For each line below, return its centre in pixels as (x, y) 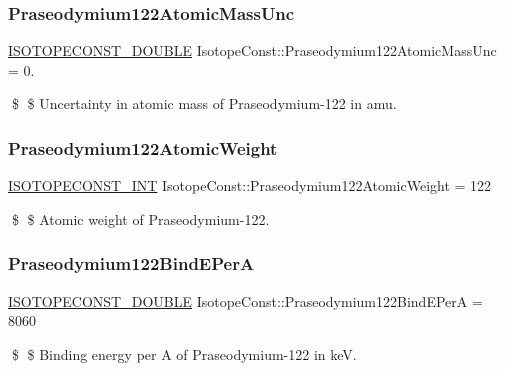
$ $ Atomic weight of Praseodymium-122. (140, 218)
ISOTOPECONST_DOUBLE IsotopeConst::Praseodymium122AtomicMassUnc (252, 50)
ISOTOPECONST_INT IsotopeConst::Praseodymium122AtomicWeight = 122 (250, 185)
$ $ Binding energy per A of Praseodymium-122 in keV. (184, 353)
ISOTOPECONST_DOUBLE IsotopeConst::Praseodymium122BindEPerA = (245, 300)
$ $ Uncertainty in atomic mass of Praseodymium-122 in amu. (204, 103)
